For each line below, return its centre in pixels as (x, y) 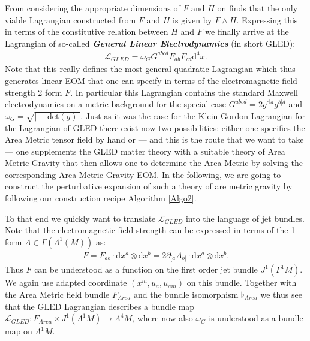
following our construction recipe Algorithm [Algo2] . (101, 198)
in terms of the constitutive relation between (87, 31)
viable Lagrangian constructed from (70, 19)
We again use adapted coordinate (66, 283)
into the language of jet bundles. (245, 218)
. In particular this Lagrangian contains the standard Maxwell (184, 92)
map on (19, 331)
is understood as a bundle (256, 318)
